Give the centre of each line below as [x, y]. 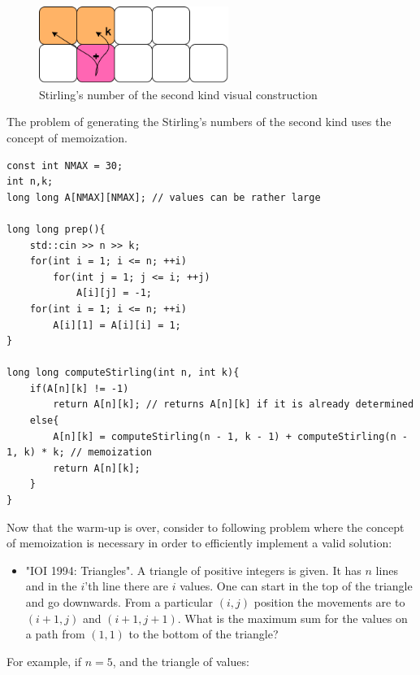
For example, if [44, 661]
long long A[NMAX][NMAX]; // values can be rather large [164, 197]
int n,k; [30, 182]
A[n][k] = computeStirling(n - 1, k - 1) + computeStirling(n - [230, 436]
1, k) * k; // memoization [79, 453]
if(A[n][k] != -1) [79, 388]
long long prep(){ [56, 229]
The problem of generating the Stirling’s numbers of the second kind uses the [199, 122]
